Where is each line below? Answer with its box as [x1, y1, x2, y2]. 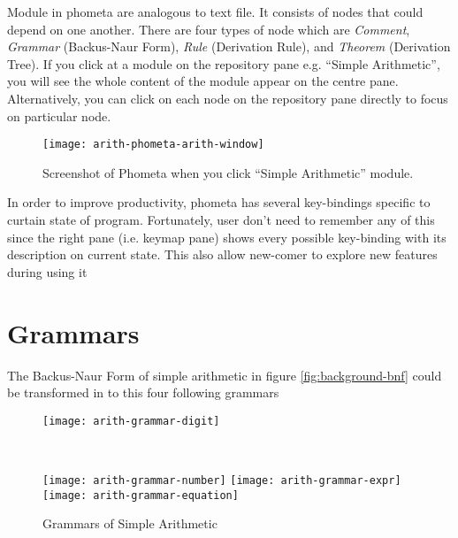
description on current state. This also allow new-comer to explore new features [7, 245, 438, 264]
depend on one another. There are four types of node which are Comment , [7, 19, 410, 38]
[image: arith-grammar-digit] [42, 414, 220, 427]
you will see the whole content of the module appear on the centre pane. [7, 72, 399, 90]
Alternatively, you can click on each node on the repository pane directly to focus [7, 88, 448, 107]
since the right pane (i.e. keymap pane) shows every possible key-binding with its [7, 227, 447, 246]
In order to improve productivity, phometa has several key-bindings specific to [7, 193, 431, 211]
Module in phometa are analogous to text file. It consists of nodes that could [7, 3, 424, 20]
